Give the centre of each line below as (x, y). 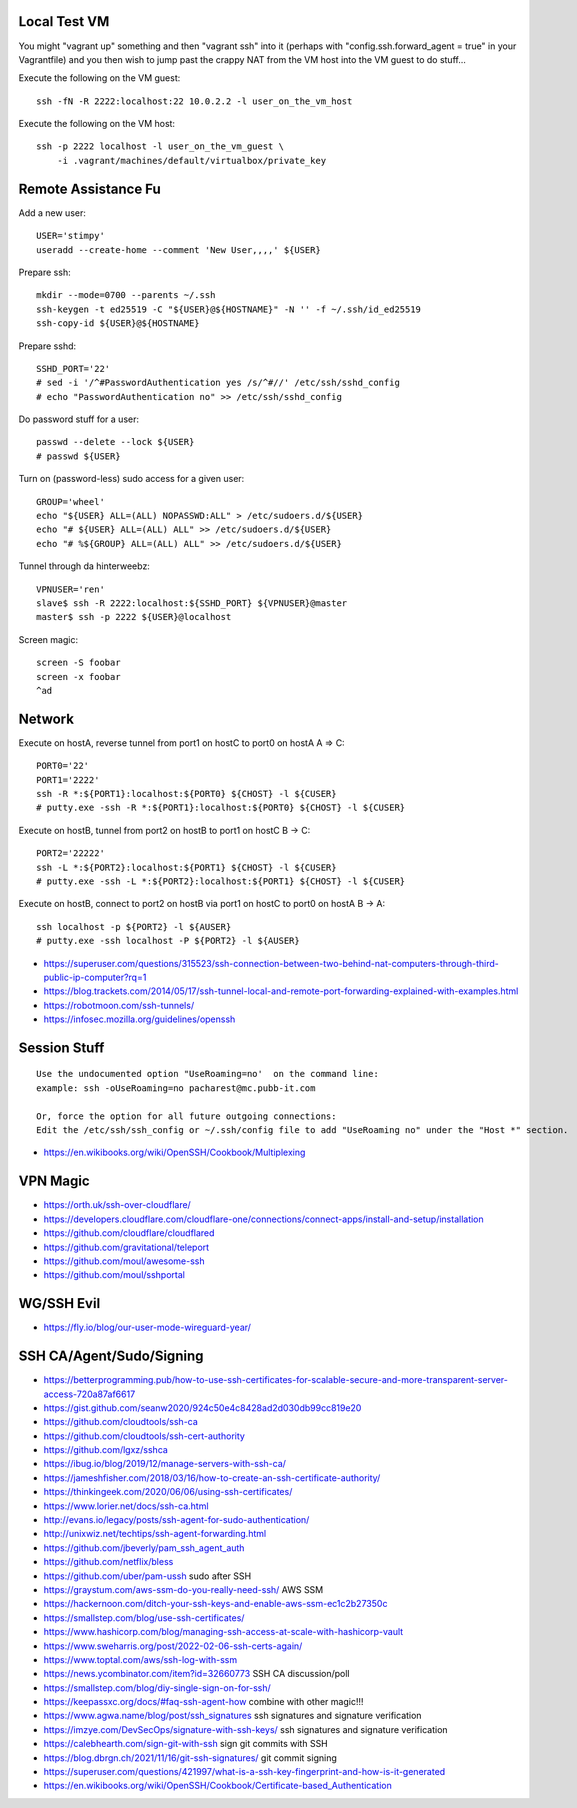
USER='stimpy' (70, 236)
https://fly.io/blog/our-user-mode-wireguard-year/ (147, 1327)
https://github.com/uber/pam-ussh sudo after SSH (147, 1576)
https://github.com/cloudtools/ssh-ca (121, 1422)
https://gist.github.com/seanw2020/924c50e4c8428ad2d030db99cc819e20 (202, 1407)
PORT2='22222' (70, 853)
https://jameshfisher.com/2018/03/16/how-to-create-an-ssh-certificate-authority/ (212, 1477)
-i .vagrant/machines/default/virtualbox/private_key (191, 160)
